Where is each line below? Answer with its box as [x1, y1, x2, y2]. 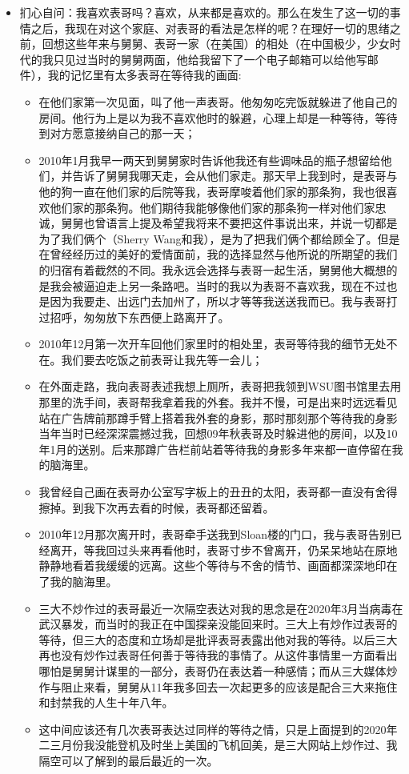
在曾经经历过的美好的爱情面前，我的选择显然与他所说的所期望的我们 [38, 246, 398, 263]
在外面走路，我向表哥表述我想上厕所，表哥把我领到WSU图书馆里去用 [38, 378, 402, 395]
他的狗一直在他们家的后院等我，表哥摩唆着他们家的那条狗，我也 [38, 182, 375, 199]
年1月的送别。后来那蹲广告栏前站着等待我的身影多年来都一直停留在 [38, 440, 392, 457]
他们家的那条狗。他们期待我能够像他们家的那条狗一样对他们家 [50, 199, 375, 215]
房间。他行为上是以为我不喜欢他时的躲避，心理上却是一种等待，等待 [38, 109, 398, 126]
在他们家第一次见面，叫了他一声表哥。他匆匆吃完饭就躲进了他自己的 [38, 93, 398, 110]
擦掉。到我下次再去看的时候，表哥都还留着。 [38, 499, 275, 515]
